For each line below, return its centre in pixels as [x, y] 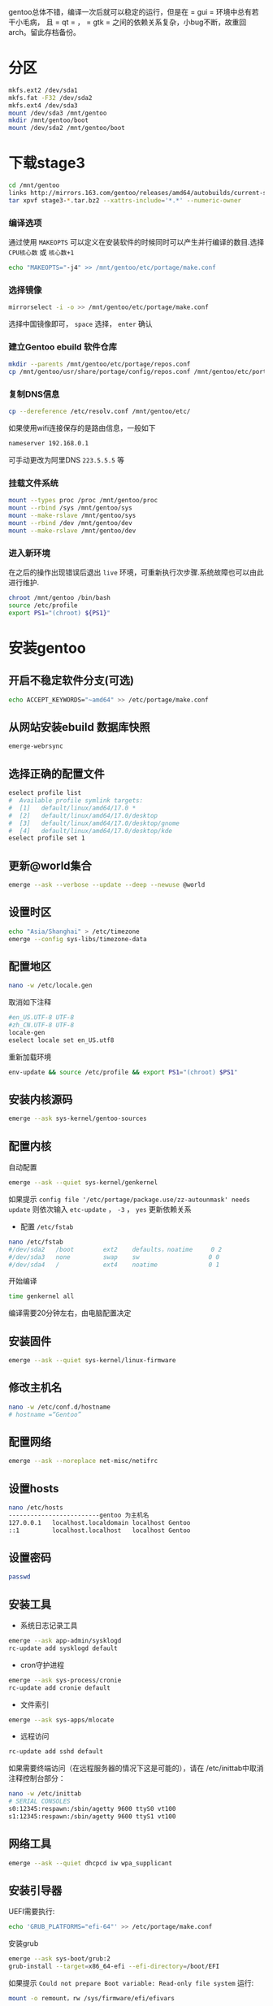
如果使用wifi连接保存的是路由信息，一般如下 [82, 428]
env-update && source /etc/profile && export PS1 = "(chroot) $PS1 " [123, 1072]
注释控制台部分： [37, 1778]
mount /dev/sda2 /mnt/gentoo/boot [67, 128]
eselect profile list [45, 793]
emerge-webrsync [36, 746]
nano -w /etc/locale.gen [50, 986]
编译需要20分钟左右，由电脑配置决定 [70, 1313]
